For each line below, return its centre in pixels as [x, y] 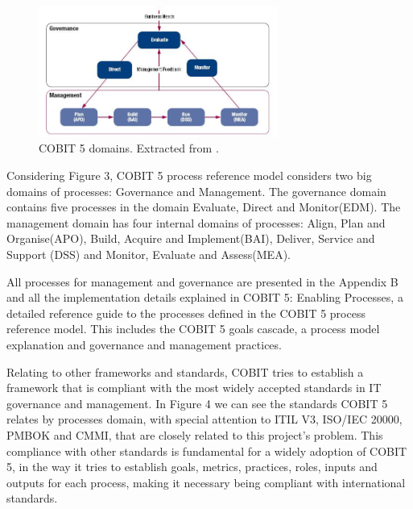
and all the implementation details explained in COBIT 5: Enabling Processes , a [205, 297]
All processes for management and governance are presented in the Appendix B [202, 281]
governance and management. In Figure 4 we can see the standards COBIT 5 [197, 403]
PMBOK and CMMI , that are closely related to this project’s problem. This [195, 434]
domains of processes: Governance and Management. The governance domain [196, 191]
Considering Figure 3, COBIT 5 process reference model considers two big [189, 175]
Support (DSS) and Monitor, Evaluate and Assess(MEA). [149, 255]
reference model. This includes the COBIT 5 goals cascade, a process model [193, 329]
